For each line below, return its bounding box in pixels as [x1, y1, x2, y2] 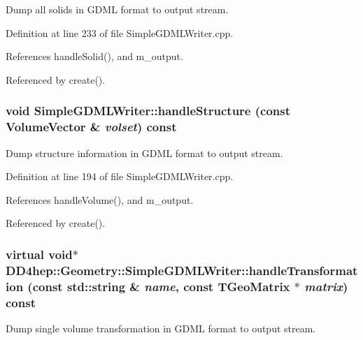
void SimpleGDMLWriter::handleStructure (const [6, 102, 291, 119]
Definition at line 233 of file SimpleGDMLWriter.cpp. [6, 25, 234, 40]
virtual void [6, 245, 73, 263]
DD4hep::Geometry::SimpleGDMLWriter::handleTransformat [6, 261, 358, 279]
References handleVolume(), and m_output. [6, 192, 194, 207]
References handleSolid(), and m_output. [6, 49, 183, 64]
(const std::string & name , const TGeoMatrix [27, 277, 290, 295]
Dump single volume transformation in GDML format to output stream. [6, 320, 316, 335]
